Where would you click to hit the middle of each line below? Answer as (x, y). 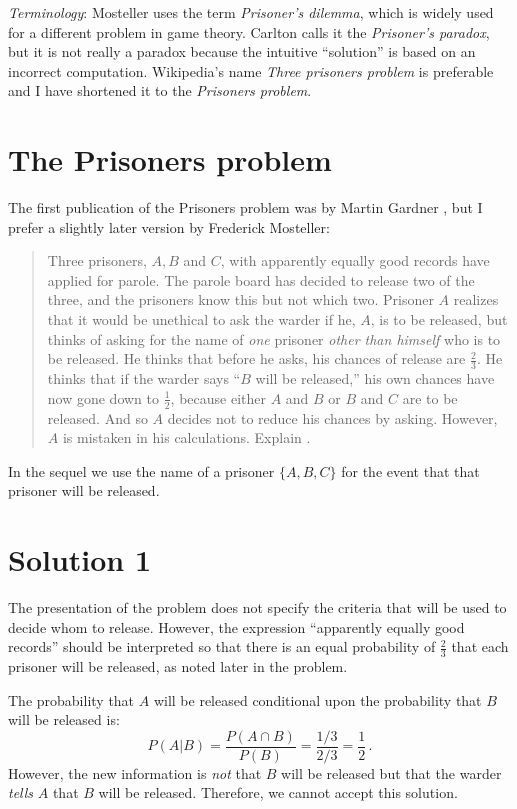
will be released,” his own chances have (375, 378)
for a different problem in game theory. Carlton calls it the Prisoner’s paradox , (249, 31)
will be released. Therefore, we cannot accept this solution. (278, 792)
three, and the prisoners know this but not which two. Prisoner (240, 299)
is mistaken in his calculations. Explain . (186, 437)
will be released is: (64, 719)
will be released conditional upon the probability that (317, 699)
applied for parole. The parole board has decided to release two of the (261, 279)
